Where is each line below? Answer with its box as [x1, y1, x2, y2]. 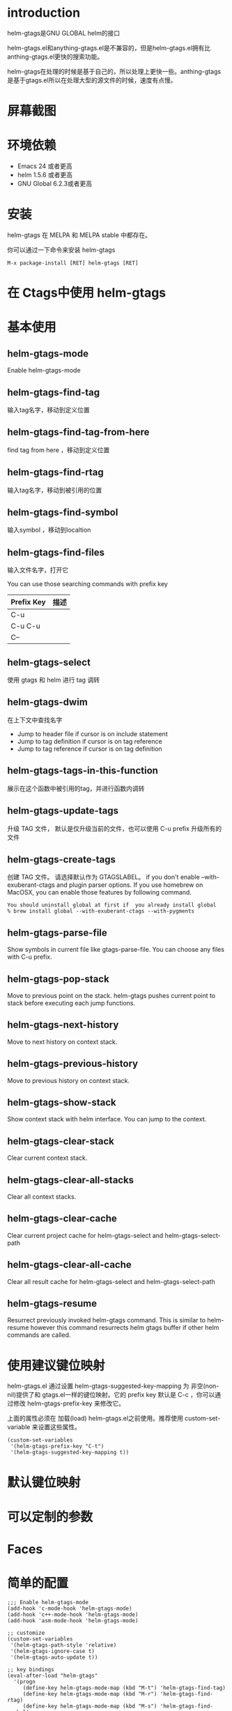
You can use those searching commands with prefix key [7, 580, 169, 588]
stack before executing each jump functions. [7, 999, 136, 1007]
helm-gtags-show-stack [7, 1096, 116, 1108]
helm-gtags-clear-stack [7, 1135, 115, 1147]
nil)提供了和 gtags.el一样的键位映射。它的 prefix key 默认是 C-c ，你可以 [7, 1391, 215, 1399]
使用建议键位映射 [7, 1357, 106, 1373]
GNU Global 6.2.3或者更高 [17, 179, 93, 188]
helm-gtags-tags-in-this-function [7, 765, 159, 777]
